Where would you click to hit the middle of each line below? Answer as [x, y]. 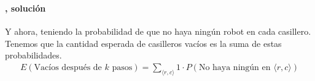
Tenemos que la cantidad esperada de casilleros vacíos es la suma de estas [143, 43]
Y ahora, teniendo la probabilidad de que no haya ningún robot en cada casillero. [158, 31]
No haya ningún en [235, 67]
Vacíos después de [68, 67]
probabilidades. [33, 55]
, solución [25, 8]
